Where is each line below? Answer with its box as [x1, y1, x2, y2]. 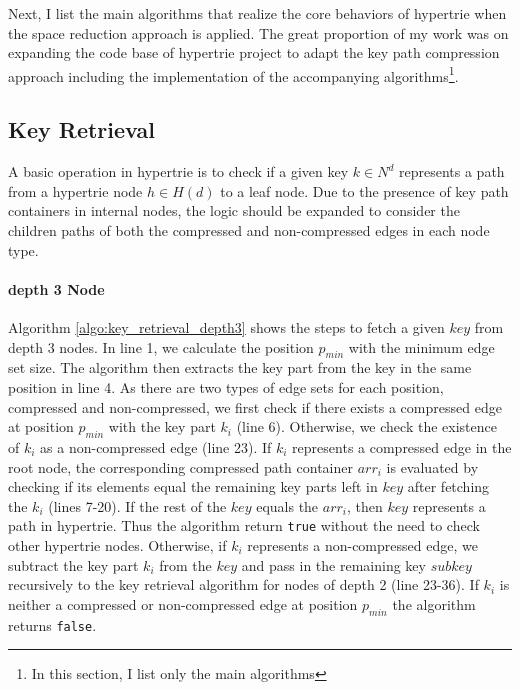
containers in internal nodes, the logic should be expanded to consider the [8, 200, 460, 221]
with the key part [108, 416, 216, 437]
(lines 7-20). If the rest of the [48, 495, 227, 516]
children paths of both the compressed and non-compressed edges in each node [8, 220, 490, 241]
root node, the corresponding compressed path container [8, 456, 354, 477]
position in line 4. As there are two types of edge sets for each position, [8, 376, 444, 397]
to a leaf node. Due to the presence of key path [220, 180, 509, 201]
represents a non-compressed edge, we [247, 535, 478, 555]
